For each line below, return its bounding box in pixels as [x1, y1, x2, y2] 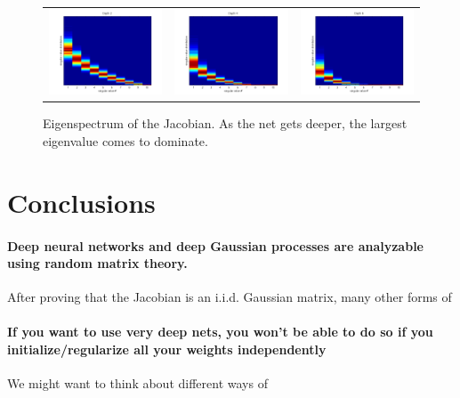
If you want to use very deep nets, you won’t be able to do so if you [7, 322, 433, 341]
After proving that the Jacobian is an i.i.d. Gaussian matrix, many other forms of [7, 288, 452, 306]
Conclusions [7, 183, 156, 220]
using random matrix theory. [7, 254, 188, 272]
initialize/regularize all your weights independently [7, 340, 327, 359]
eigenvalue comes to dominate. [43, 131, 208, 150]
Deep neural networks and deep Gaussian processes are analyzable [7, 236, 424, 255]
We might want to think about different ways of [7, 374, 268, 393]
